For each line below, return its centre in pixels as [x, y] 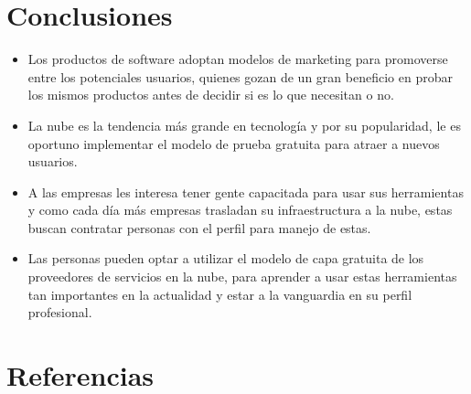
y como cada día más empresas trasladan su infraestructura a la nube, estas [240, 210]
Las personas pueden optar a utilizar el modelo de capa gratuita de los [226, 258]
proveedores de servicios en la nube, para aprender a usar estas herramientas [242, 277]
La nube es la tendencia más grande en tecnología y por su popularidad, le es [244, 125]
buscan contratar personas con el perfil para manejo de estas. [199, 227]
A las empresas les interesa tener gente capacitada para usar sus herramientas [246, 192]
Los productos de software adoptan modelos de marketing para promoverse [238, 59]
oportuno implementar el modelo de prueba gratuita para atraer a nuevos [234, 143]
